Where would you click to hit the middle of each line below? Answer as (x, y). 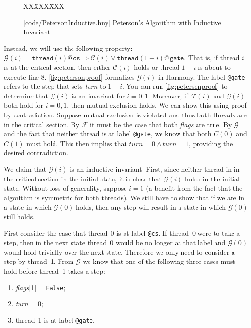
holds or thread (157, 67)
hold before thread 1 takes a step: (54, 271)
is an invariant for (98, 95)
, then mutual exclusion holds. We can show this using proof (157, 105)
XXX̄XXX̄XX (44, 6)
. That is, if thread (212, 57)
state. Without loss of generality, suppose (65, 188)
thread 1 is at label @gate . (55, 320)
